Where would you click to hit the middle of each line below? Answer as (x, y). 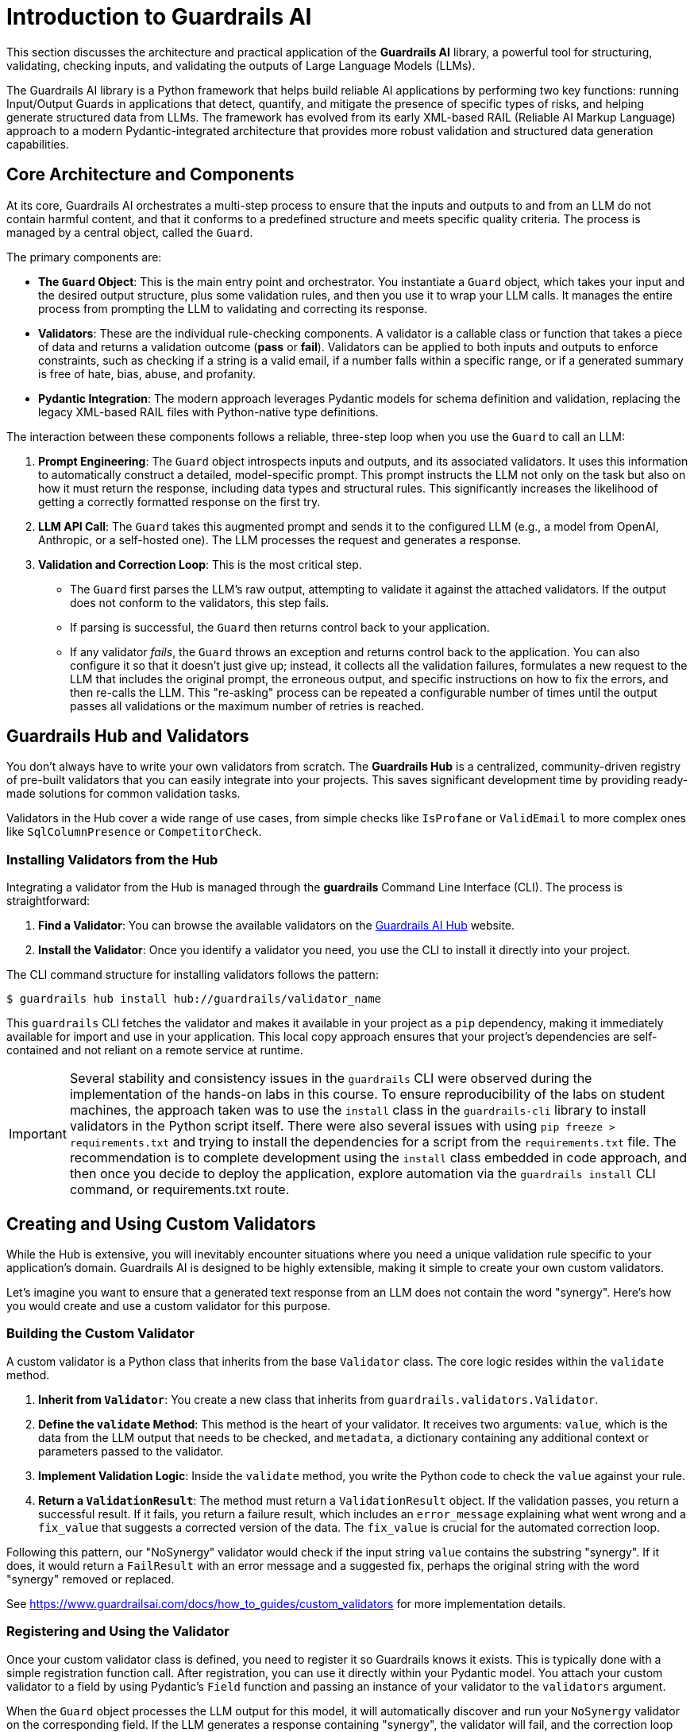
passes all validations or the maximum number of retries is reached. (247, 706)
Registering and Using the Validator (118, 1631)
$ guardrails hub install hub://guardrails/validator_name (194, 999)
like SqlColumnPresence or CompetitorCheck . (134, 832)
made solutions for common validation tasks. (123, 794)
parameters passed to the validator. (131, 1451)
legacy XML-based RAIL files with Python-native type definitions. (208, 412)
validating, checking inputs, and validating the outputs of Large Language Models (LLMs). (241, 65)
